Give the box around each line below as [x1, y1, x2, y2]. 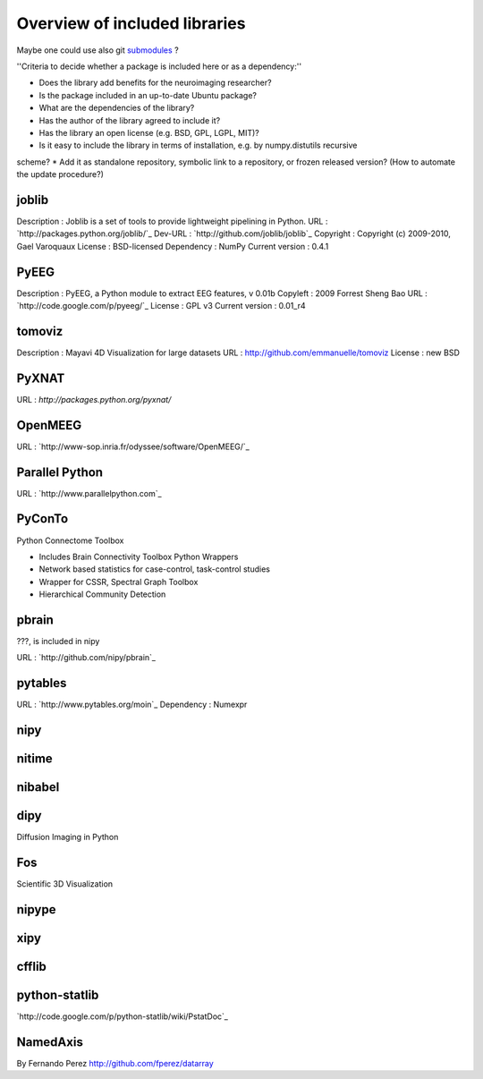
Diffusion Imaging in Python [16, 832, 119, 843]
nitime [16, 752, 53, 767]
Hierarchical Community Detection [38, 589, 166, 599]
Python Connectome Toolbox [16, 535, 124, 546]
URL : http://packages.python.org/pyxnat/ [16, 394, 172, 404]
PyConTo [16, 511, 69, 527]
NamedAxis [16, 1034, 84, 1049]
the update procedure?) [16, 169, 105, 180]
